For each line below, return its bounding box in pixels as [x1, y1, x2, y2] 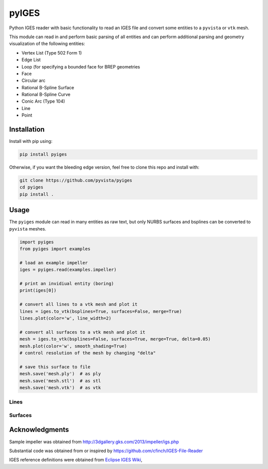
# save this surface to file [19, 364, 91, 369]
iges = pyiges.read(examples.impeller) [19, 267, 117, 273]
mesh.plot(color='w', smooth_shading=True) [19, 343, 128, 349]
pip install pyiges [19, 152, 67, 157]
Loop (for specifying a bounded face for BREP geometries [21, 63, 140, 69]
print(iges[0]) [19, 288, 57, 293]
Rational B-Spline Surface [21, 84, 74, 90]
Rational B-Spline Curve [21, 92, 70, 98]
